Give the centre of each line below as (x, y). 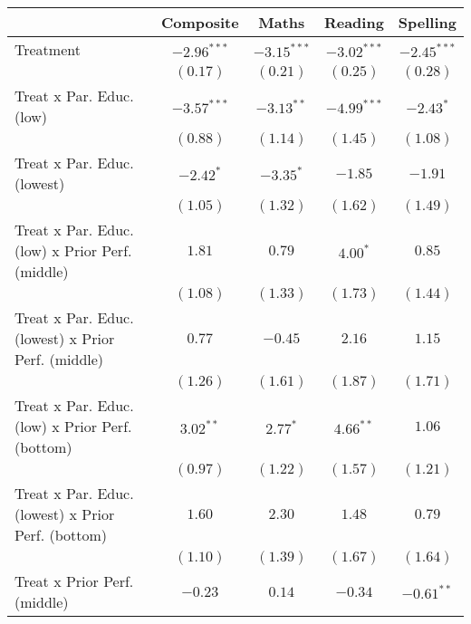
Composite (200, 22)
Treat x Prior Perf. (74, 581)
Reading (354, 22)
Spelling (427, 22)
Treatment (48, 49)
